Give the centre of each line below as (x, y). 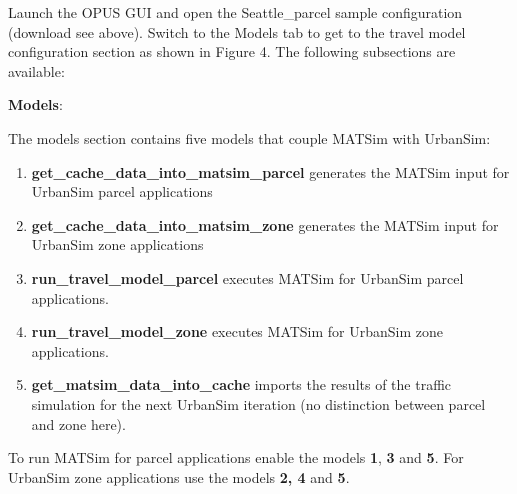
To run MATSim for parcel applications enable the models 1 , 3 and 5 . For (236, 457)
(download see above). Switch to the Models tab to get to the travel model (237, 31)
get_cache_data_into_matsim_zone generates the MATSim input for (265, 224)
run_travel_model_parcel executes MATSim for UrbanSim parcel (247, 277)
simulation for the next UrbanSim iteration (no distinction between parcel (258, 403)
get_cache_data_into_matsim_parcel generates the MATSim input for (270, 171)
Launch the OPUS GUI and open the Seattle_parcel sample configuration (235, 12)
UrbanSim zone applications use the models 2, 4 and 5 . (179, 476)
